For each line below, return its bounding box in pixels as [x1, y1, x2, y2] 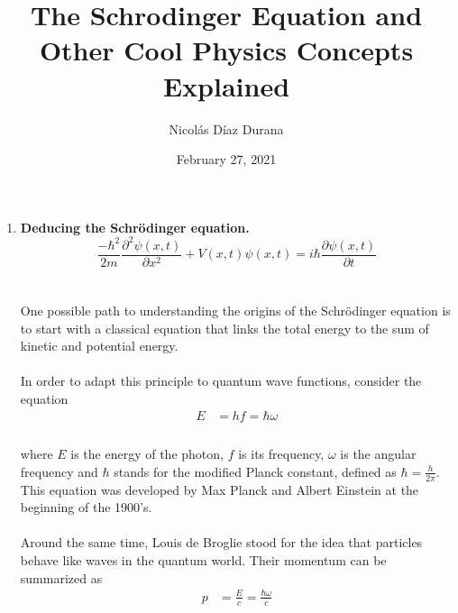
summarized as [20, 568, 103, 587]
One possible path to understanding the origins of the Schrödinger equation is [20, 301, 451, 320]
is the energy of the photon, [70, 444, 224, 463]
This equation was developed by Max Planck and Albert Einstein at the [20, 480, 419, 499]
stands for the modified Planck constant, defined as [114, 462, 397, 480]
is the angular [340, 444, 417, 463]
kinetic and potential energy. [20, 336, 179, 355]
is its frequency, [238, 444, 325, 463]
